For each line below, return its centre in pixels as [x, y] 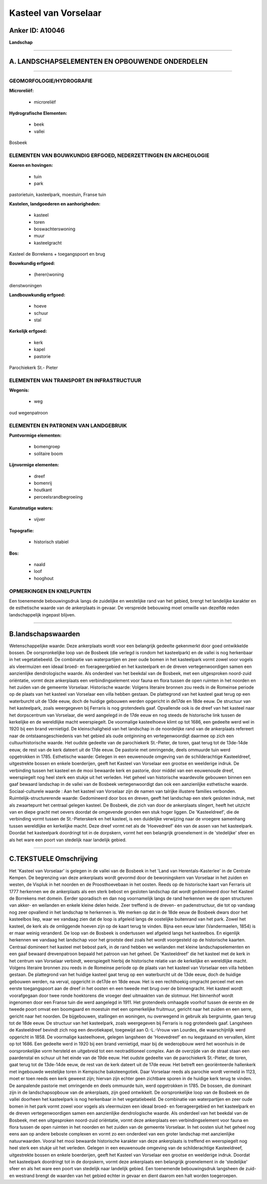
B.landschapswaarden [44, 634]
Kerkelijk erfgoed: [28, 331]
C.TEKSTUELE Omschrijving [54, 859]
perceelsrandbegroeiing [58, 497]
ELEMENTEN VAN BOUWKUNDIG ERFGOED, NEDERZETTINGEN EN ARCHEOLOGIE [109, 155]
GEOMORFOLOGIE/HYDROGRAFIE [51, 81]
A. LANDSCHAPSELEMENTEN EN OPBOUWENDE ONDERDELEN [109, 61]
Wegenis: [19, 390]
